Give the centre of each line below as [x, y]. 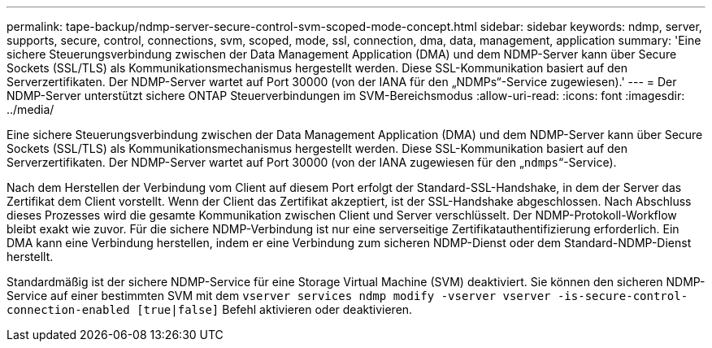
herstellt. [30, 257]
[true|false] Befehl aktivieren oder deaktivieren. [275, 309]
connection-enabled [68, 310]
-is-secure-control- [623, 296]
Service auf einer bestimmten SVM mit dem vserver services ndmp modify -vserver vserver [279, 296]
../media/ [30, 109]
